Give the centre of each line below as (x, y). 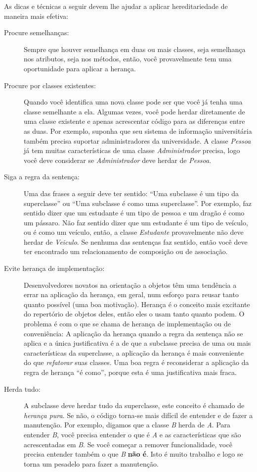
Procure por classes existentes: (50, 85)
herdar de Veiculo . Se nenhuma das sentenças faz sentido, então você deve (136, 241)
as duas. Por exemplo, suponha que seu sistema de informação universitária (138, 131)
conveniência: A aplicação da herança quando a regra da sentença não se (133, 333)
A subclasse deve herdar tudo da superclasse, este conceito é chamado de (134, 405)
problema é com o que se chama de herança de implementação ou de (127, 324)
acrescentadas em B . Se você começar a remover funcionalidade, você (128, 444)
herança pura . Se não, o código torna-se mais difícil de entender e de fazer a (138, 415)
